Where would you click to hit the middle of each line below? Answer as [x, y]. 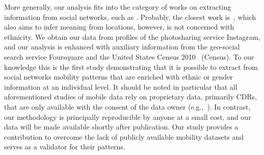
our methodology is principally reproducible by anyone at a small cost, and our [128, 117]
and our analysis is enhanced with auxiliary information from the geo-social [122, 47]
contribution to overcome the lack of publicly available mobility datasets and [124, 136]
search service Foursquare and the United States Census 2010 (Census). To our [129, 56]
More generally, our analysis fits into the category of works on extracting [118, 7]
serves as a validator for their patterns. [65, 147]
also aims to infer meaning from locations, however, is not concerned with [119, 27]
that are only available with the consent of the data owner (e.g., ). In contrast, [127, 106]
